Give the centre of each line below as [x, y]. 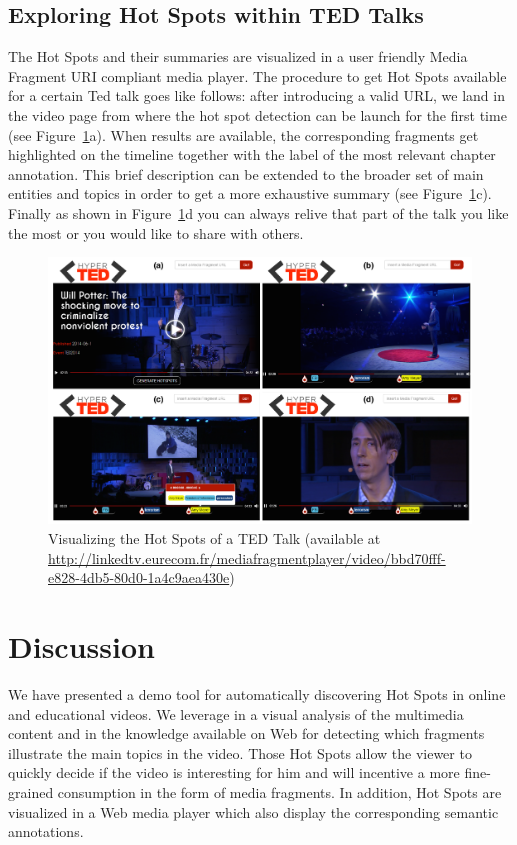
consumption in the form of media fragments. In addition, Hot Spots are [279, 791]
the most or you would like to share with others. [156, 232]
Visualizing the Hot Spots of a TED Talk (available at [214, 538]
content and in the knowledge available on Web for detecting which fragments [246, 733]
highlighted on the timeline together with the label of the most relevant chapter [252, 154]
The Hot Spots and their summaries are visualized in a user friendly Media [238, 56]
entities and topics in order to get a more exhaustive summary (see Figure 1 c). [250, 193]
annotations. [46, 831]
